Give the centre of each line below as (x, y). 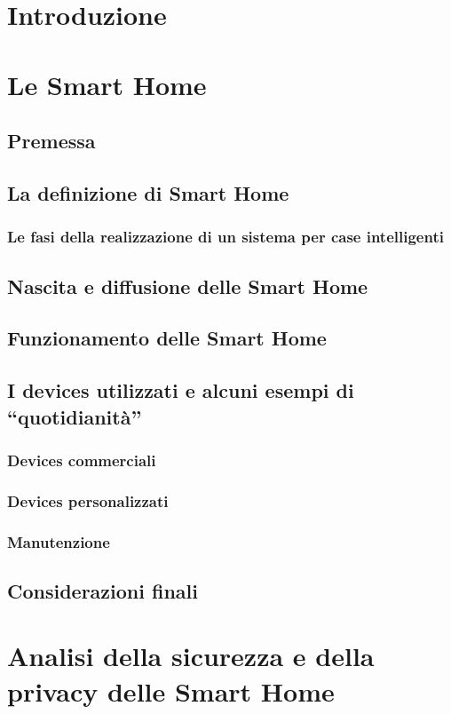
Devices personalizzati (88, 500)
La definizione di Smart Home (148, 192)
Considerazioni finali (103, 590)
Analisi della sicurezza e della (191, 656)
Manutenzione (59, 541)
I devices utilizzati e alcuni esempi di (181, 390)
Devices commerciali (82, 460)
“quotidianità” (75, 416)
